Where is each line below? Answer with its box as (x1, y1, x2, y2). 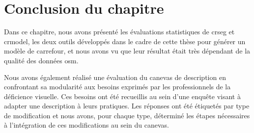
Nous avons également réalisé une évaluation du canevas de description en (4, 72, 226, 82)
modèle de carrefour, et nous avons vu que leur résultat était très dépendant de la (4, 46, 251, 56)
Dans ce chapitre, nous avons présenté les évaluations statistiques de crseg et (4, 27, 235, 37)
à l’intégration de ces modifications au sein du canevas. (4, 120, 169, 130)
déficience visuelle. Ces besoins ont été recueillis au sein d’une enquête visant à (4, 91, 241, 101)
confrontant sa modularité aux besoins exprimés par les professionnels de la (4, 81, 231, 92)
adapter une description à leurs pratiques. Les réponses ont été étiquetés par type (4, 101, 250, 111)
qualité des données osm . (4, 55, 79, 65)
